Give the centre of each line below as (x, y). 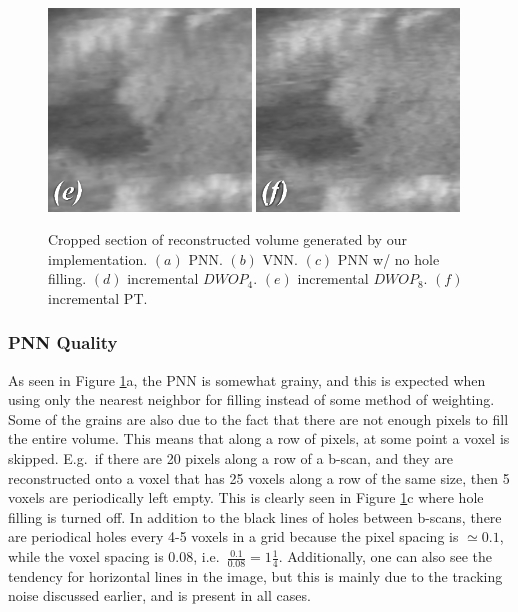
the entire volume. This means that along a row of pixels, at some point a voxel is (259, 438)
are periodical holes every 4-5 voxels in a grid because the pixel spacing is (233, 536)
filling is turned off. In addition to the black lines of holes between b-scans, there (255, 516)
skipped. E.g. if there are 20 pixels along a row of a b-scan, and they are (231, 458)
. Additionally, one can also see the (385, 556)
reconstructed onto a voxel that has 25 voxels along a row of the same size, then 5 (259, 477)
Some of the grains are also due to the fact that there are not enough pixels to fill (258, 418)
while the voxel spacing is (86, 556)
